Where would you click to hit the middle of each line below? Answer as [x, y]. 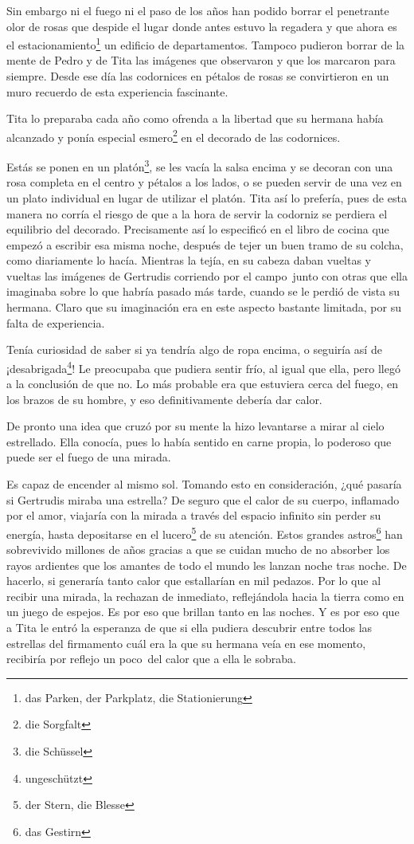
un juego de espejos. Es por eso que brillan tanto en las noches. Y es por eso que [203, 612]
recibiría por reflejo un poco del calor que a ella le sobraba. [151, 659]
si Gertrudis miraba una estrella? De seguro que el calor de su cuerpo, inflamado [203, 499]
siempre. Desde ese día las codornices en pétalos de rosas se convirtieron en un [198, 76]
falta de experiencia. [56, 322]
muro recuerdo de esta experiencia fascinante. [117, 91]
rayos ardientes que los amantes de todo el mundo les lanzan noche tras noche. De [207, 565]
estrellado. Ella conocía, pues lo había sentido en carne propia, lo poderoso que [199, 441]
